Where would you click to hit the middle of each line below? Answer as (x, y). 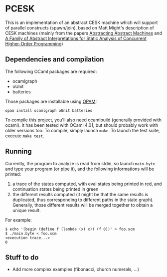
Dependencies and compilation (55, 60)
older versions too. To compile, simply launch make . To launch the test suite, (83, 130)
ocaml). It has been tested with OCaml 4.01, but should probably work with (82, 125)
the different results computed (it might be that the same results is (80, 194)
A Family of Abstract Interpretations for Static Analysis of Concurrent (76, 38)
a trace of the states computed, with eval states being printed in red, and (87, 184)
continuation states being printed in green (55, 189)
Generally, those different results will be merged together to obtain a (83, 205)
